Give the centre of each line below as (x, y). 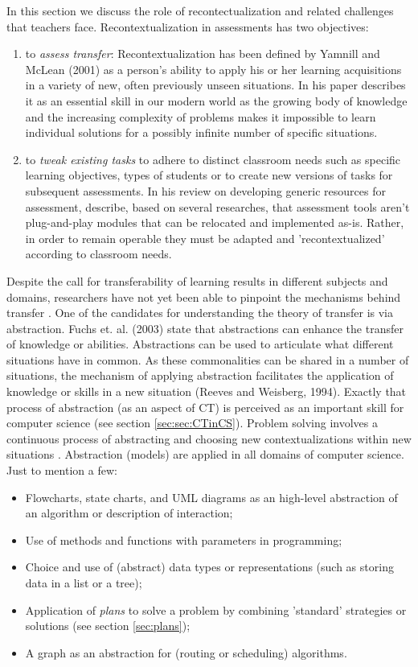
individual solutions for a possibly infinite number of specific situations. (201, 132)
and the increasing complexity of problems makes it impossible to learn (201, 116)
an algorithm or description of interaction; (129, 513)
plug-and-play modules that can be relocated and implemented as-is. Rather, (215, 222)
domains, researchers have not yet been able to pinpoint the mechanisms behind (204, 296)
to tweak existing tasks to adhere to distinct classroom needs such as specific (213, 159)
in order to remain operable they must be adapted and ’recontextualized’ (205, 238)
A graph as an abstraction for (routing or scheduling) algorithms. (186, 652)
